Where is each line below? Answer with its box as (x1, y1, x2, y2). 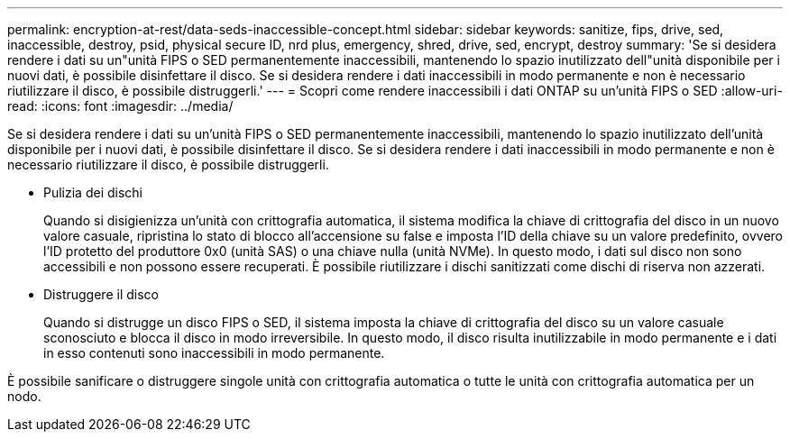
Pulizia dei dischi (43, 185, 143, 200)
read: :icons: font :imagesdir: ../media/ (7, 98, 234, 114)
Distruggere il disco (43, 287, 159, 302)
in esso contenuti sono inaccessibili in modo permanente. (43, 345, 385, 361)
